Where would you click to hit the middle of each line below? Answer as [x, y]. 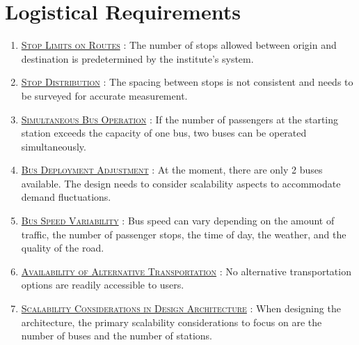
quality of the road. [63, 248]
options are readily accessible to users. [103, 285]
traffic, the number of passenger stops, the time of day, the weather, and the [184, 234]
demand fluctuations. [66, 197]
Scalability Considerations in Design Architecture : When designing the [181, 308]
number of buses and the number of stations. [117, 336]
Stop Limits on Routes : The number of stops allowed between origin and [179, 45]
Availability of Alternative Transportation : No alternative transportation [186, 271]
